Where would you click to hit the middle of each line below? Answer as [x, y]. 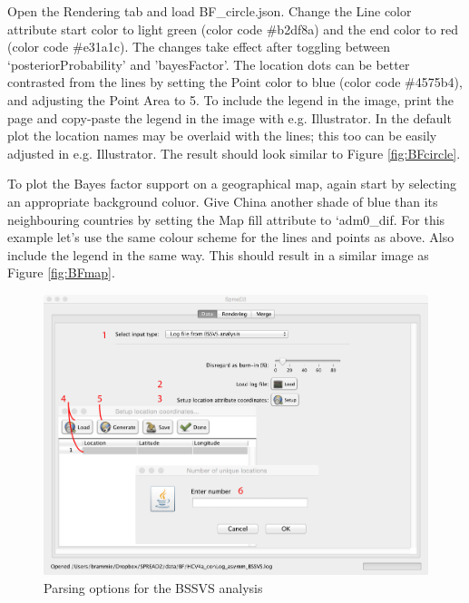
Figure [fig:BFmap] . [61, 272]
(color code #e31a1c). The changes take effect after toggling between [199, 47]
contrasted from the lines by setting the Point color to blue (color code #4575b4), [235, 82]
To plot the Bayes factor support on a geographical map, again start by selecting [232, 184]
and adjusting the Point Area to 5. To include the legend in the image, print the [230, 99]
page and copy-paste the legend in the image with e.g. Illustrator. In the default [230, 117]
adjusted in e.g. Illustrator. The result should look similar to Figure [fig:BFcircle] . [234, 153]
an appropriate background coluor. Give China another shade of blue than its [223, 201]
